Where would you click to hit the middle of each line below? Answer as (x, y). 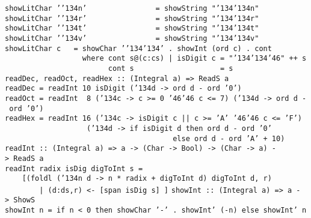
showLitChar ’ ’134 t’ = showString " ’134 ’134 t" (132, 29)
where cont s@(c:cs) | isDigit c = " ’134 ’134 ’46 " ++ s (194, 59)
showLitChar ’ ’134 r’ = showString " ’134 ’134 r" (132, 18)
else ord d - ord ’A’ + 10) (229, 138)
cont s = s (171, 68)
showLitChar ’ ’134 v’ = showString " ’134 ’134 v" (132, 38)
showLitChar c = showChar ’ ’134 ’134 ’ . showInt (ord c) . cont (138, 48)
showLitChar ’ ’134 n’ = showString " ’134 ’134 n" (132, 8)
